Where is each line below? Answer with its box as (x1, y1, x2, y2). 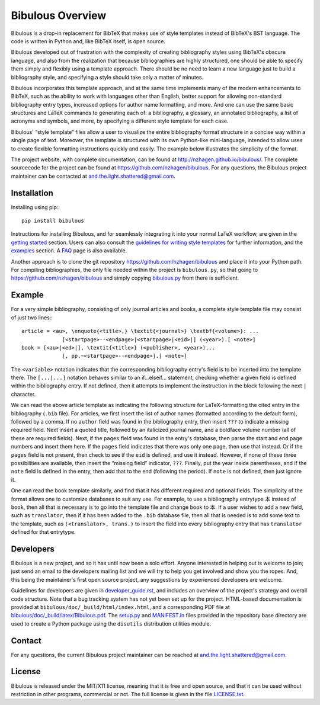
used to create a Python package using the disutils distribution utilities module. (11, 620, 212, 627)
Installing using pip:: (11, 203, 60, 210)
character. (11, 390, 36, 398)
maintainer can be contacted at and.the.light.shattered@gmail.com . (11, 172, 176, 180)
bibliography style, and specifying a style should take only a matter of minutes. (11, 73, 204, 81)
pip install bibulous (21, 217, 84, 225)
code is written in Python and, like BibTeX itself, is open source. (11, 37, 166, 44)
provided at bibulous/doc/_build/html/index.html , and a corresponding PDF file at (11, 603, 231, 610)
